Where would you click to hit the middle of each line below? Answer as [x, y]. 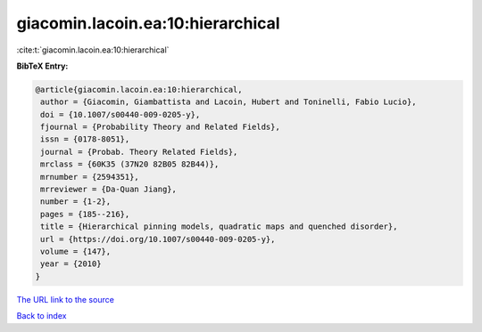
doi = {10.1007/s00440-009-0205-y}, [120, 114]
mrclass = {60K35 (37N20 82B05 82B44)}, [130, 164]
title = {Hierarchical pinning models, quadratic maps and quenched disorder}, [219, 227]
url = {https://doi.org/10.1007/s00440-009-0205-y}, [158, 239]
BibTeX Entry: [42, 66]
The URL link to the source [66, 299]
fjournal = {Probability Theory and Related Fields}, [160, 127]
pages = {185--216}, [85, 214]
